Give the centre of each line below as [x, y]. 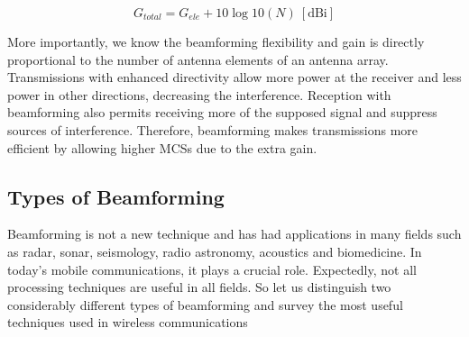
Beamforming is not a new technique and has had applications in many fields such [234, 234]
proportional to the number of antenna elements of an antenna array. [198, 59]
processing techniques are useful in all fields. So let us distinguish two [199, 287]
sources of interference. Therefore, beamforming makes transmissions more [213, 129]
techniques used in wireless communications [128, 322]
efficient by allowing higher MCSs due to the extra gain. [162, 147]
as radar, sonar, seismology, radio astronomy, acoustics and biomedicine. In [215, 251]
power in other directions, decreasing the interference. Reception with [199, 94]
